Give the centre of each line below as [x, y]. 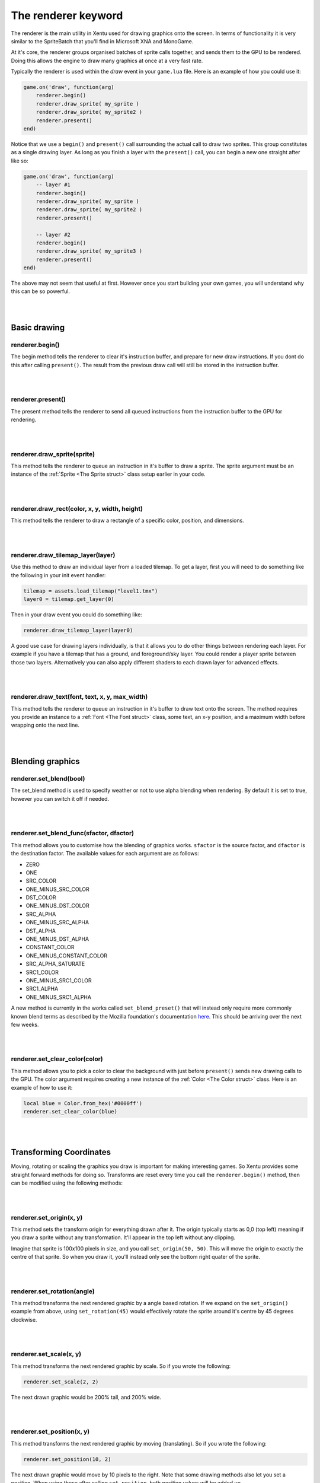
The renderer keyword [67, 15]
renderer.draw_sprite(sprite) [53, 454]
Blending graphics [45, 761]
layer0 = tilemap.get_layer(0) [69, 599]
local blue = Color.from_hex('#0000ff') [83, 1103]
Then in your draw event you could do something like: [76, 615]
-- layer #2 [53, 235]
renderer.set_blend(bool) [48, 779]
